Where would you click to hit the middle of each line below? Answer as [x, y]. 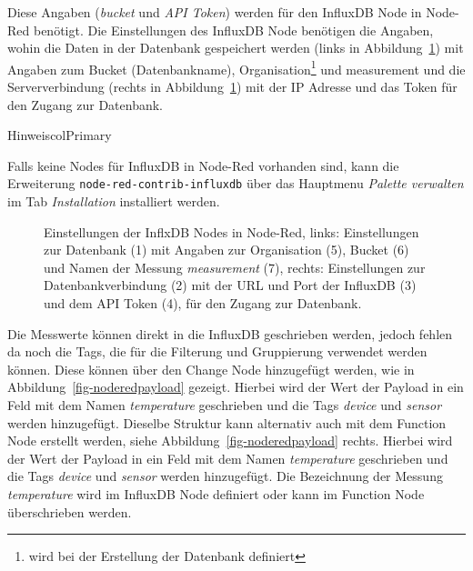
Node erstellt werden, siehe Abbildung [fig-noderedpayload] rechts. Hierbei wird [230, 441]
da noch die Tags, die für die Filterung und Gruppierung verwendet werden [217, 351]
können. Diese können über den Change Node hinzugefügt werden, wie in [211, 369]
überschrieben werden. [70, 511]
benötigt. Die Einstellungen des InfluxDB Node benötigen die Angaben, [233, 30]
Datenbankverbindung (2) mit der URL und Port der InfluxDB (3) [230, 285]
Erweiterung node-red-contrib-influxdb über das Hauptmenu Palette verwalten [236, 183]
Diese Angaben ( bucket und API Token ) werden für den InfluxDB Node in [215, 12]
